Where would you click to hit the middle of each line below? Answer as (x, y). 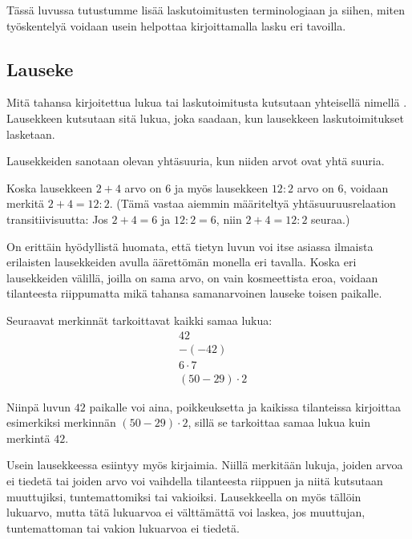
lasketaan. (31, 134)
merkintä (28, 438)
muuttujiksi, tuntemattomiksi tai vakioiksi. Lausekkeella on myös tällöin (184, 496)
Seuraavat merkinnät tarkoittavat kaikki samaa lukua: (139, 320)
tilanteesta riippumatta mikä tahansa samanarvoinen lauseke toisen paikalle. (194, 293)
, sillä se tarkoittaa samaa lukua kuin (279, 422)
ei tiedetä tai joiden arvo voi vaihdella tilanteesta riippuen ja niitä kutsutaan (195, 481)
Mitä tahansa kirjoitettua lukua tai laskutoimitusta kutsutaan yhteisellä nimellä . (207, 102)
